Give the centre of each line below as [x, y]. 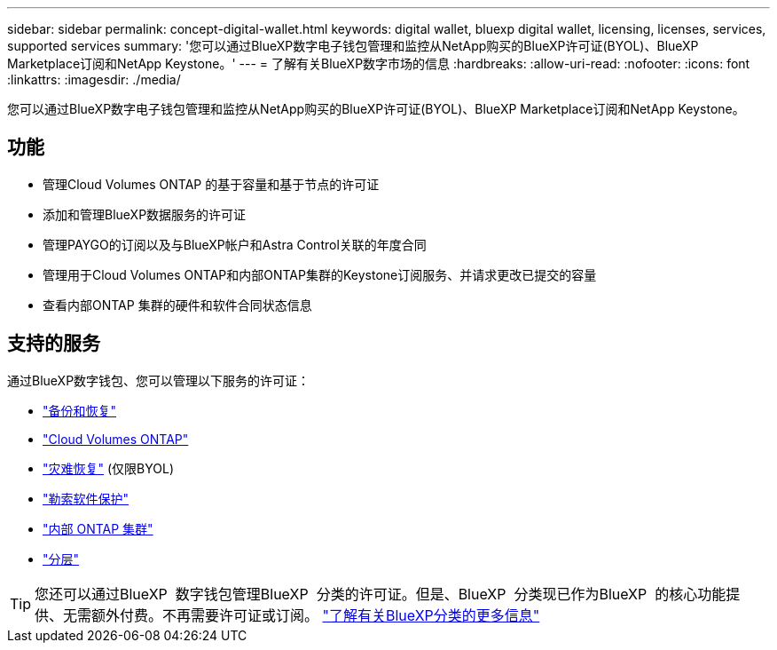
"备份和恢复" [80, 410]
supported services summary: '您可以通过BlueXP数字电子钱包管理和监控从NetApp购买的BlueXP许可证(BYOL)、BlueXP [353, 46]
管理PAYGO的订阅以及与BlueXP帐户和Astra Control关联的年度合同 [235, 244]
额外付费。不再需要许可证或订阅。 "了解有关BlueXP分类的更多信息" [316, 615]
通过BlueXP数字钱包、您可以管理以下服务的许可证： [159, 380]
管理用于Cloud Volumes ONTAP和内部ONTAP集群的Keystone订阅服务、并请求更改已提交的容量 [320, 274]
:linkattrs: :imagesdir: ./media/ [94, 79]
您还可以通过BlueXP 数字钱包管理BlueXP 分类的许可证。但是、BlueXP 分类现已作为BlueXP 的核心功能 [381, 594]
